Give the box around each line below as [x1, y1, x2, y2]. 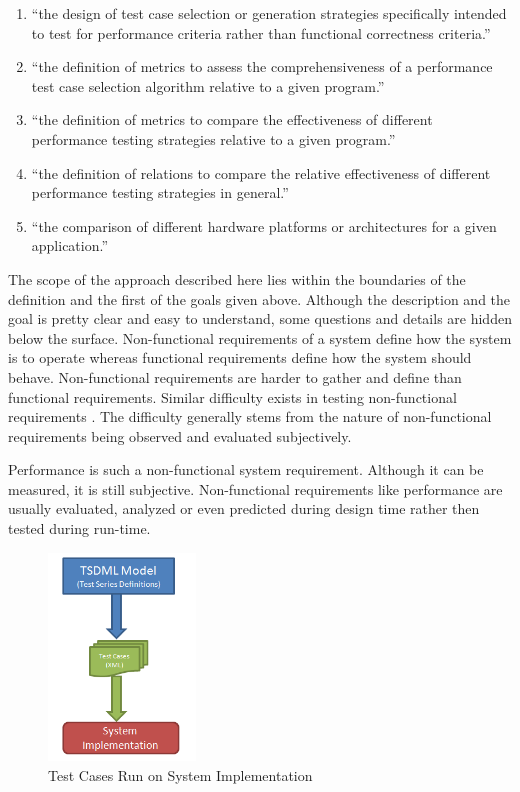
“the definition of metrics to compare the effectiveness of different [31, 109, 433, 130]
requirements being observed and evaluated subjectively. [8, 425, 352, 446]
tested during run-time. [8, 518, 151, 539]
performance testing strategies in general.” [31, 182, 289, 203]
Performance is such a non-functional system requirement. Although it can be [8, 459, 484, 480]
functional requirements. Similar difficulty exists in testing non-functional [8, 386, 457, 407]
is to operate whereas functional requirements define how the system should [8, 347, 472, 368]
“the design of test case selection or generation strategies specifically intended [31, 3, 507, 23]
